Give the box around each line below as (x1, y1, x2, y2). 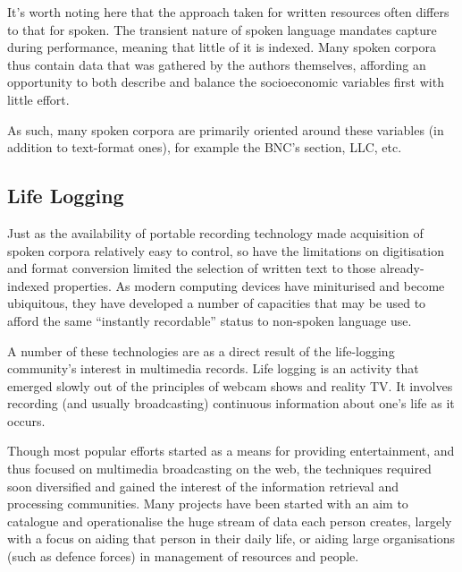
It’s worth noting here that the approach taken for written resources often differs (7, 3, 449, 21)
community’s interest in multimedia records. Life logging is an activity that (7, 359, 419, 378)
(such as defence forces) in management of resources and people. (7, 547, 359, 566)
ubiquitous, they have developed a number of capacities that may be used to (7, 294, 426, 312)
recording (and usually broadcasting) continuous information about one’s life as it (7, 394, 455, 413)
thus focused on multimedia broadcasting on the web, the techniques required (7, 459, 432, 478)
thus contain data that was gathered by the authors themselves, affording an (7, 55, 426, 73)
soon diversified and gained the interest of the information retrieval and (7, 476, 399, 495)
